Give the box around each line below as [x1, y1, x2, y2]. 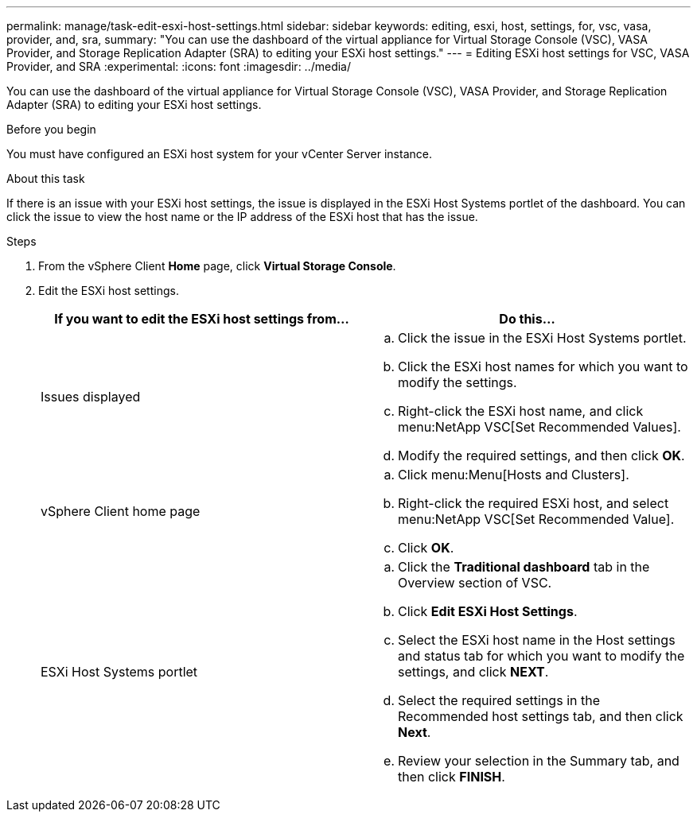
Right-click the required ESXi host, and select [398, 495, 669, 511]
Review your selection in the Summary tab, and [398, 753, 679, 769]
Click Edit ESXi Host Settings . [398, 603, 578, 619]
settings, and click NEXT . [398, 664, 549, 680]
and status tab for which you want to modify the [398, 648, 685, 664]
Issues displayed [41, 389, 141, 405]
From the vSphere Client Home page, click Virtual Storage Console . [38, 259, 396, 273]
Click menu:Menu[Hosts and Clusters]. [398, 467, 629, 483]
